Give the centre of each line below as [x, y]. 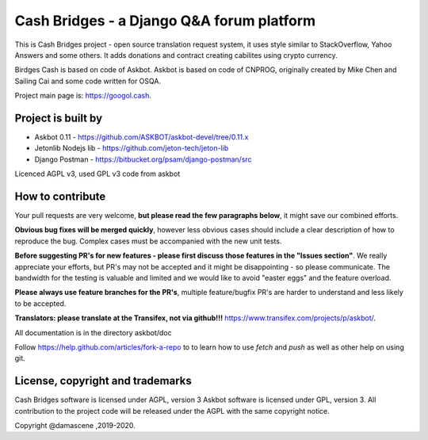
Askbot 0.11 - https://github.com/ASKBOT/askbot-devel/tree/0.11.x [141, 137]
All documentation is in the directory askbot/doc [93, 332]
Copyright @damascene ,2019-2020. [75, 426]
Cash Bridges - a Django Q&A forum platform [165, 21]
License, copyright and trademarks [103, 381]
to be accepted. [40, 303]
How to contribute [60, 197]
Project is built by [59, 118]
